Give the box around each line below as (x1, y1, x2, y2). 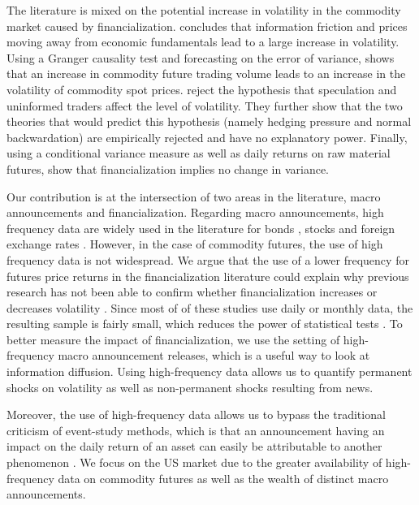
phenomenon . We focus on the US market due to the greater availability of (6, 454, 382, 471)
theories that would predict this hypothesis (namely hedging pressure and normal (6, 113, 412, 130)
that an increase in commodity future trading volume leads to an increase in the (6, 65, 406, 82)
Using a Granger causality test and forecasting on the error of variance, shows (6, 49, 395, 66)
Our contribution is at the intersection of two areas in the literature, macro (6, 188, 381, 205)
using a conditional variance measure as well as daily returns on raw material (6, 145, 391, 162)
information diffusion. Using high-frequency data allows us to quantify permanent (6, 363, 413, 380)
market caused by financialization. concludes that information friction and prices (6, 17, 408, 34)
